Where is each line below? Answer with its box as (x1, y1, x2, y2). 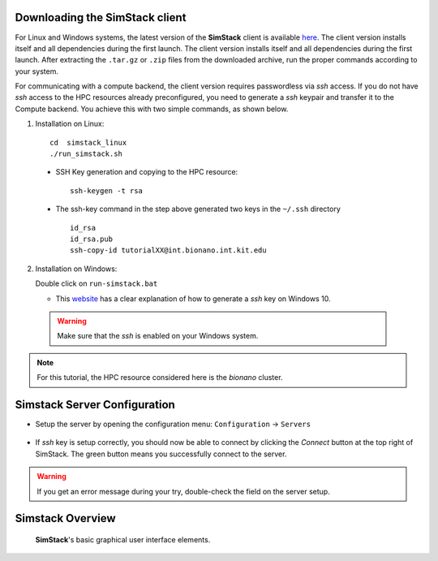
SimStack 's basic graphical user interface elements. (35, 534, 211, 544)
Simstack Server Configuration (15, 398, 176, 412)
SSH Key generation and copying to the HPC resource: (55, 167, 238, 177)
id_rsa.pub (70, 234, 114, 244)
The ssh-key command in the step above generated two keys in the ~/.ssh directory (55, 204, 341, 214)
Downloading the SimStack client (15, 11, 187, 24)
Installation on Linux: (35, 119, 105, 129)
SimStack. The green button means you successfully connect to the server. (35, 449, 287, 459)
